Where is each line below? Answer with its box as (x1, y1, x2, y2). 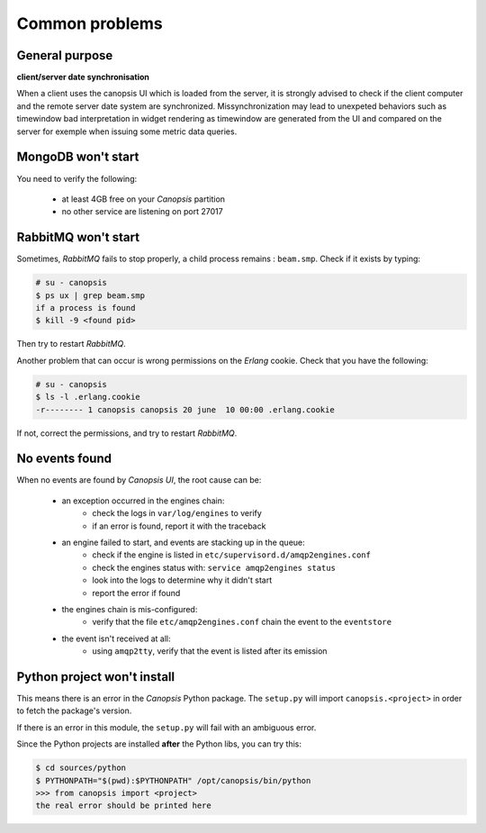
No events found (16, 451, 112, 466)
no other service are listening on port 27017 (61, 206, 224, 217)
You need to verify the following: (16, 173, 138, 184)
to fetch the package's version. (16, 705, 132, 716)
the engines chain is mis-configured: (61, 603, 198, 614)
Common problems (16, 14, 163, 33)
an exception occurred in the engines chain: (61, 495, 225, 506)
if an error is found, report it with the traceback (92, 521, 266, 531)
